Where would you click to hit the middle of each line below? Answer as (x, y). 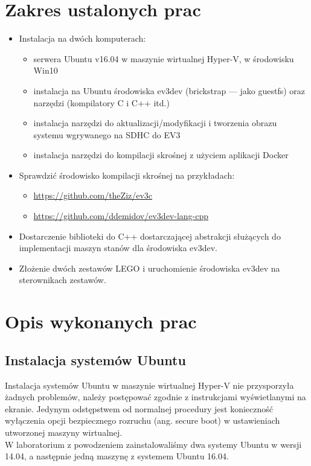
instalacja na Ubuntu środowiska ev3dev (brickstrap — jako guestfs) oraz (169, 90)
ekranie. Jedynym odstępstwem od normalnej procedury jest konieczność (139, 408)
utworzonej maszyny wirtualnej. (64, 432)
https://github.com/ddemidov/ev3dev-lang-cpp (121, 216)
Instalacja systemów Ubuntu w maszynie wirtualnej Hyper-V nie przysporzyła (149, 385)
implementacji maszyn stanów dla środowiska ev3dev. (118, 248)
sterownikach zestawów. (63, 280)
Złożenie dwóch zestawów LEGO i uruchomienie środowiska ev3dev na (149, 268)
